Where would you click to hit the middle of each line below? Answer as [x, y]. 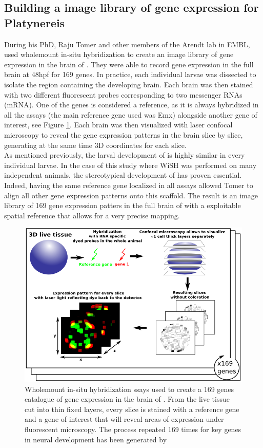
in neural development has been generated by [96, 439]
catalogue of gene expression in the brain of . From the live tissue [127, 399]
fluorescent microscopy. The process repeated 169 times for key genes [133, 429]
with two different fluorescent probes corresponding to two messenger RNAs [123, 94]
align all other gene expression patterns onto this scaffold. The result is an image [131, 195]
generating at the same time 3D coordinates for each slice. [95, 145]
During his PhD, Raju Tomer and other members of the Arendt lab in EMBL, [127, 44]
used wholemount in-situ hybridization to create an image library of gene [119, 54]
